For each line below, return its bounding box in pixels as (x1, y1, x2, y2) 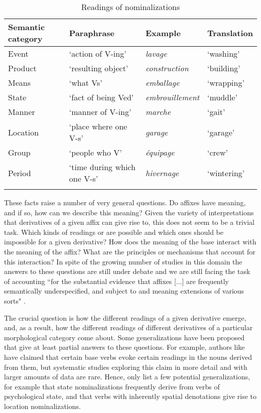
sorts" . (4, 295, 26, 306)
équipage (146, 147, 175, 158)
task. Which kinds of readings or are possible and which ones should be (4, 226, 224, 237)
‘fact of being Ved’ (69, 91, 134, 103)
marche (146, 106, 171, 117)
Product (8, 62, 37, 74)
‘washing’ (207, 48, 240, 59)
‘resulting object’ (69, 62, 128, 74)
